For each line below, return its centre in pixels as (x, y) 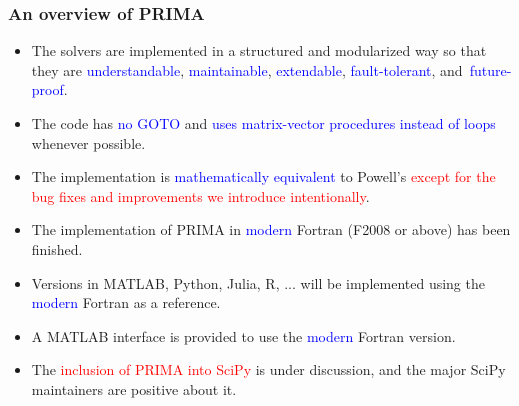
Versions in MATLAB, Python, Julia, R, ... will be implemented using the (258, 282)
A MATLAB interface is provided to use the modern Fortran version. (243, 335)
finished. (57, 248)
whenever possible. (88, 142)
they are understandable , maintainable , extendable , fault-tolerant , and (247, 69)
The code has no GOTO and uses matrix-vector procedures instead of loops (263, 123)
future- (490, 69)
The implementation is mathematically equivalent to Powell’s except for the (263, 176)
